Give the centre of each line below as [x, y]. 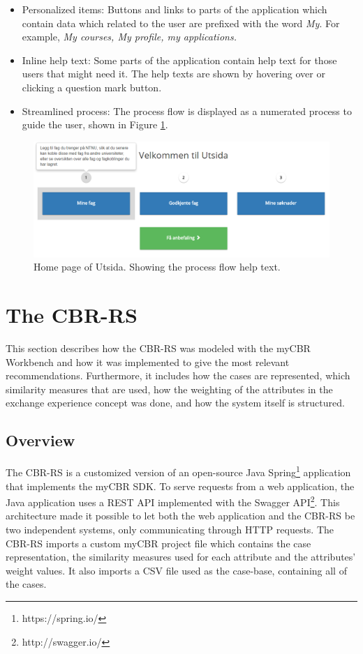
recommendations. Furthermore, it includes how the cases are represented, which [178, 375]
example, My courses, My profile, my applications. [129, 37]
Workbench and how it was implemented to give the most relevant [148, 362]
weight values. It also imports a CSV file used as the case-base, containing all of [176, 570]
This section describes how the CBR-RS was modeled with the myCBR [158, 348]
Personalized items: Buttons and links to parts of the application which [175, 9]
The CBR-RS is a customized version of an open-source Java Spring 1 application [178, 471]
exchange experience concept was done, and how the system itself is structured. [175, 403]
